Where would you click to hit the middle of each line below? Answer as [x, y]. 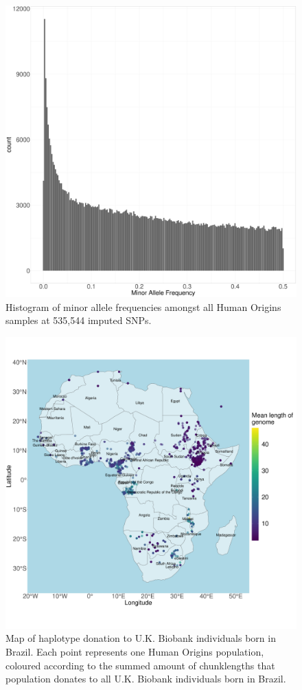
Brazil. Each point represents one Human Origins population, [135, 651]
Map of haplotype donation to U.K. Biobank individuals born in [141, 638]
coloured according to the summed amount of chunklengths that [140, 665]
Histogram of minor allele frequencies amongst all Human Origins [143, 306]
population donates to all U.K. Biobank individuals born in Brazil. [146, 679]
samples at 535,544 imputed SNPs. [79, 320]
